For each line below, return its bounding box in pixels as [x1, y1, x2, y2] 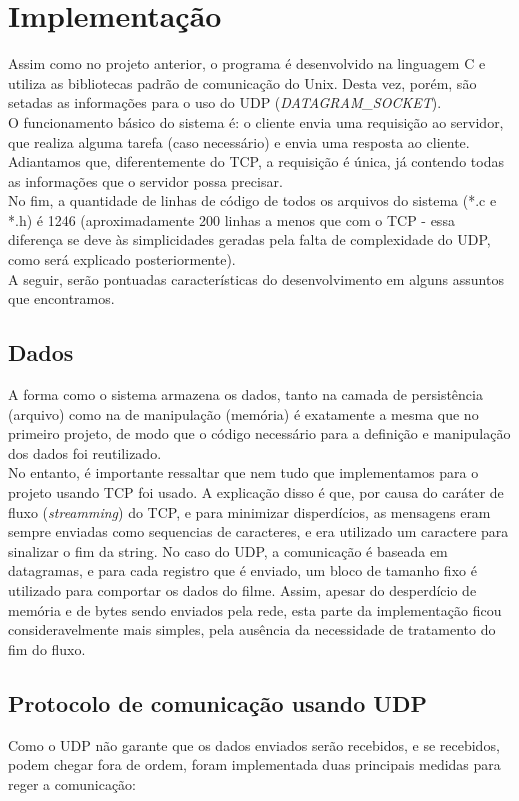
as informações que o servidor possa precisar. [8, 170, 283, 191]
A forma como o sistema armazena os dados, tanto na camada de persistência [8, 384, 483, 405]
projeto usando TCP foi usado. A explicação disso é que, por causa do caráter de [8, 482, 504, 503]
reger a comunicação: [8, 773, 137, 794]
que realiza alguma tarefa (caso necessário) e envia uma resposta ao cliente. [8, 131, 470, 152]
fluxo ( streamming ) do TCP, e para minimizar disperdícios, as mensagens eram [8, 501, 491, 522]
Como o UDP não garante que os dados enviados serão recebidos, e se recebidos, [8, 734, 500, 755]
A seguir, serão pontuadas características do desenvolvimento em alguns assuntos [8, 268, 504, 289]
